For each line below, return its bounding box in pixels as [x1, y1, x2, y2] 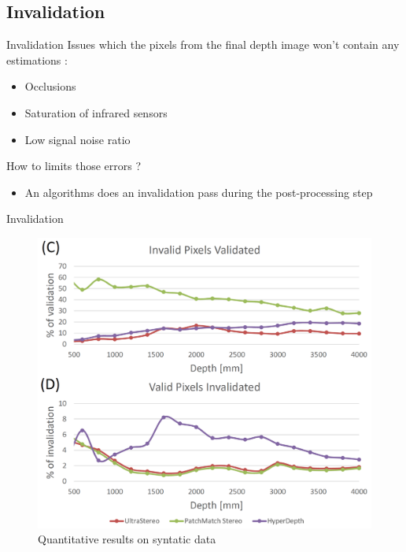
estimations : [6, 51, 68, 68]
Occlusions [24, 78, 76, 94]
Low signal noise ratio [24, 131, 131, 147]
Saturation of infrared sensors [24, 104, 168, 120]
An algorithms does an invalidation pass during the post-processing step [24, 183, 373, 200]
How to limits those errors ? [6, 157, 142, 174]
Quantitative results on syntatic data [38, 531, 216, 547]
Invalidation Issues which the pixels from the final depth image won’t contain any [6, 36, 400, 53]
